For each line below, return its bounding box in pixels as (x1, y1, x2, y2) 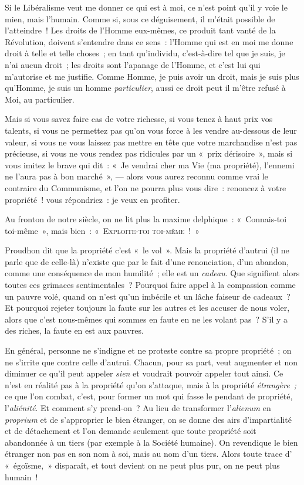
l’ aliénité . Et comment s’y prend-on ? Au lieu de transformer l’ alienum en (5, 402, 271, 413)
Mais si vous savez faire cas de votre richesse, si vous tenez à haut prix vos (5, 113, 273, 125)
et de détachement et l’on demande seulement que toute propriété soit (5, 425, 256, 437)
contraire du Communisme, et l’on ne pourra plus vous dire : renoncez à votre (5, 181, 286, 194)
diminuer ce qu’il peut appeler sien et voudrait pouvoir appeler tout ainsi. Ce (5, 367, 283, 379)
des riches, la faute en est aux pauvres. (5, 324, 144, 337)
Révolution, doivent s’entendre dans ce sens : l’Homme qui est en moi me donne (5, 35, 293, 48)
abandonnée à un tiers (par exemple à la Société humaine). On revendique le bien (5, 436, 298, 448)
